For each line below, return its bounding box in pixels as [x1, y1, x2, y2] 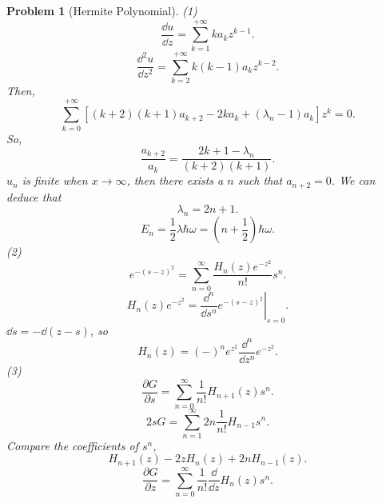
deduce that [6, 188, 62, 205]
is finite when [22, 172, 88, 189]
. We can [331, 172, 376, 189]
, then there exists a [126, 172, 224, 189]
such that [237, 172, 283, 189]
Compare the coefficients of [6, 437, 138, 453]
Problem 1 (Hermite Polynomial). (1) [6, 2, 197, 18]
